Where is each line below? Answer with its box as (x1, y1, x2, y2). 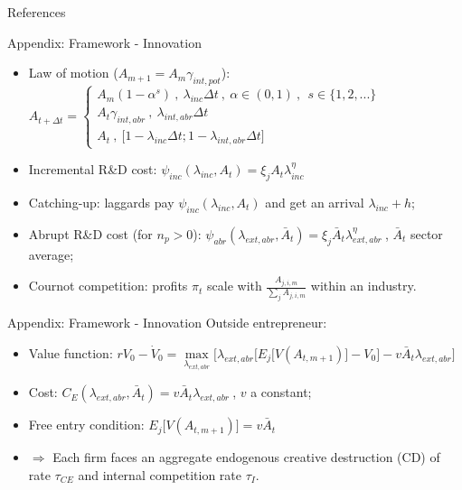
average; (28, 245, 74, 263)
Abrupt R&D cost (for (28, 224, 153, 243)
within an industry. (310, 276, 417, 295)
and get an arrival (265, 192, 364, 211)
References (7, 3, 66, 21)
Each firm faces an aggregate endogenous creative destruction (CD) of (52, 448, 440, 467)
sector (410, 224, 443, 243)
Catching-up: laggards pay (28, 192, 174, 211)
